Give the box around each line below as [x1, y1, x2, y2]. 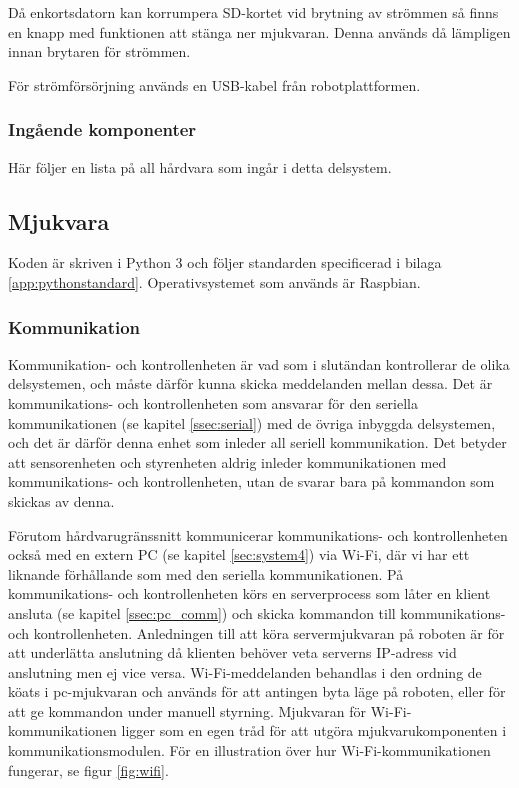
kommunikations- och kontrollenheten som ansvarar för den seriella [8, 392, 419, 413]
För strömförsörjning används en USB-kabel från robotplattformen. [8, 74, 421, 95]
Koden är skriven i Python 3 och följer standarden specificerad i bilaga [8, 252, 442, 273]
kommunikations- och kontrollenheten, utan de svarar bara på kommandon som [8, 471, 495, 492]
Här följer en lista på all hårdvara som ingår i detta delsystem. [8, 156, 392, 177]
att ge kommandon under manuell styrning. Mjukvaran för [8, 700, 367, 721]
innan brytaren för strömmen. [8, 41, 191, 62]
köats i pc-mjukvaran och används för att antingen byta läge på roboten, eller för [8, 681, 506, 702]
